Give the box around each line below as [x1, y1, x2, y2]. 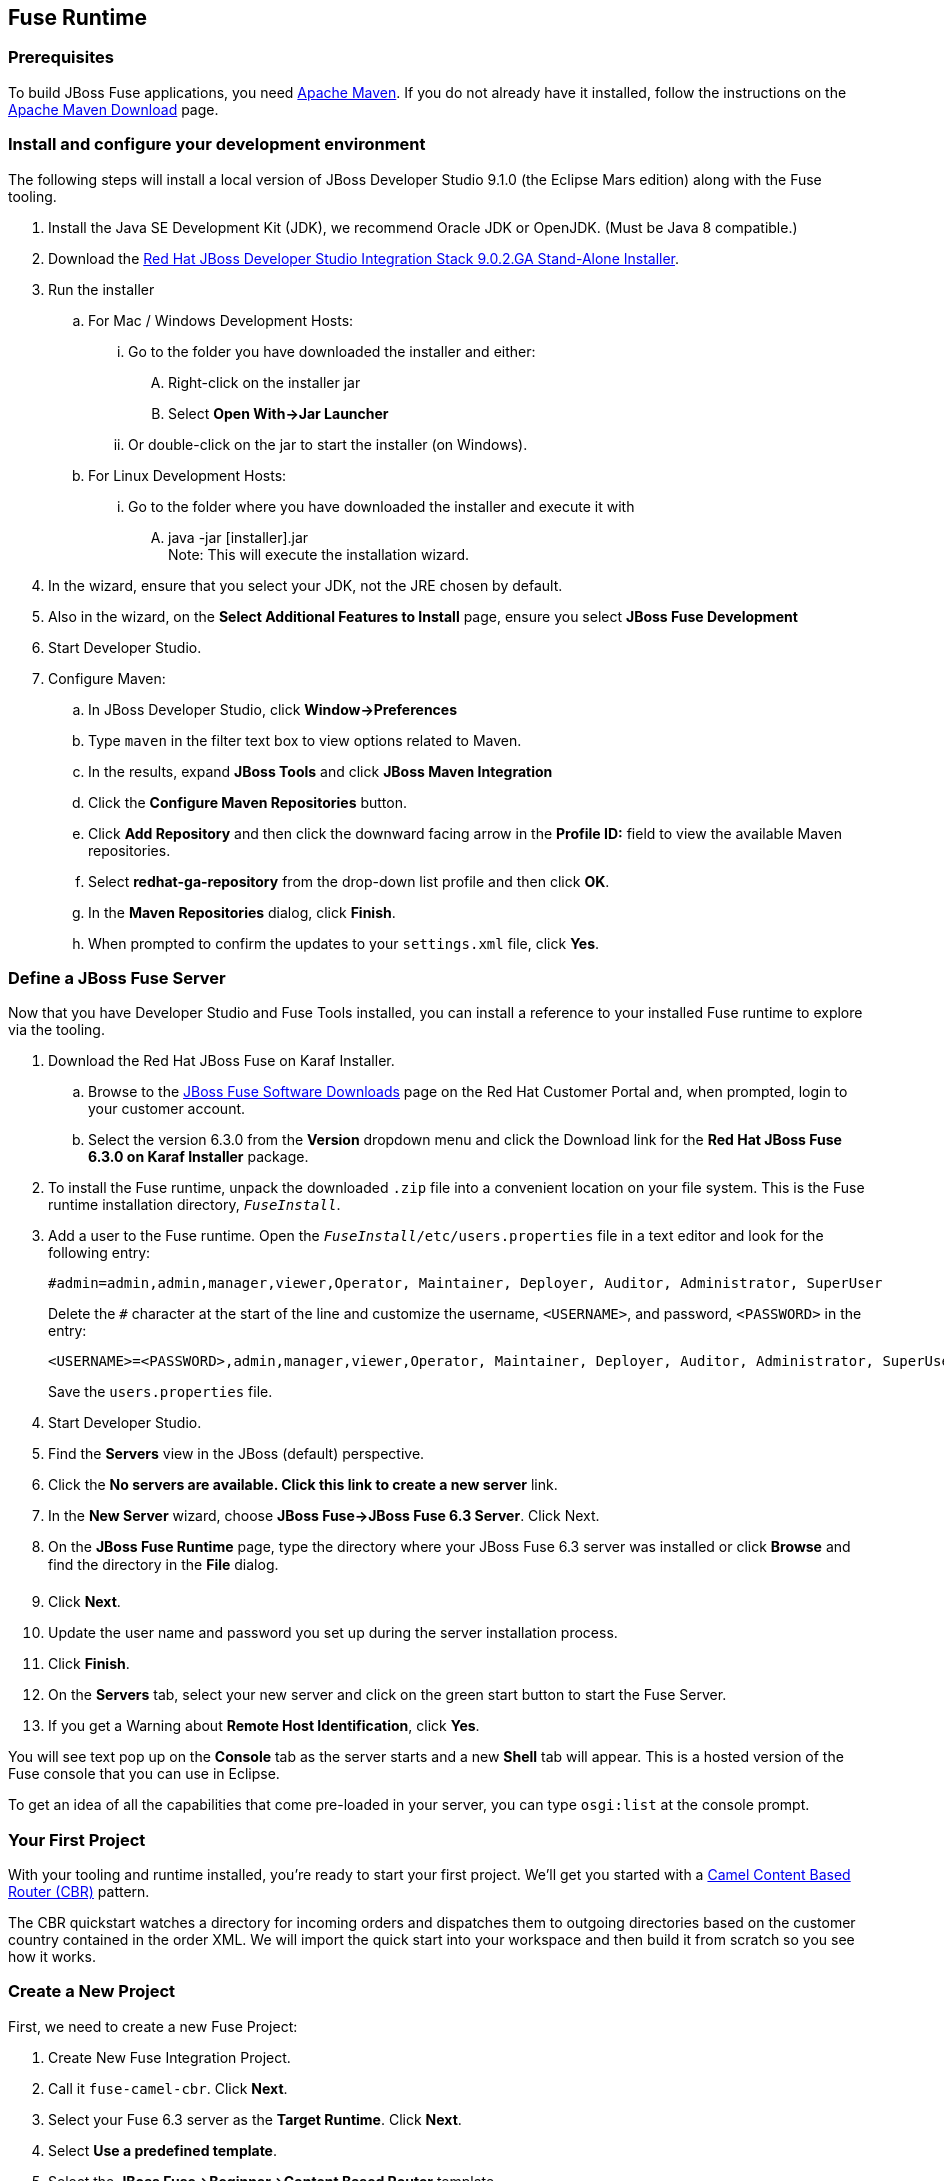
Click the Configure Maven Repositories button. [88, 793, 407, 811]
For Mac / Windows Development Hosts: [88, 311, 354, 329]
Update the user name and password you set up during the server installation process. [48, 1624, 618, 1642]
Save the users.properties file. [48, 1383, 273, 1401]
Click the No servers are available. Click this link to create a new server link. [48, 1476, 558, 1494]
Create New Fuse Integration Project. [48, 2048, 291, 2066]
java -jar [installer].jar [168, 528, 309, 546]
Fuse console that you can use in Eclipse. [8, 1765, 280, 1783]
